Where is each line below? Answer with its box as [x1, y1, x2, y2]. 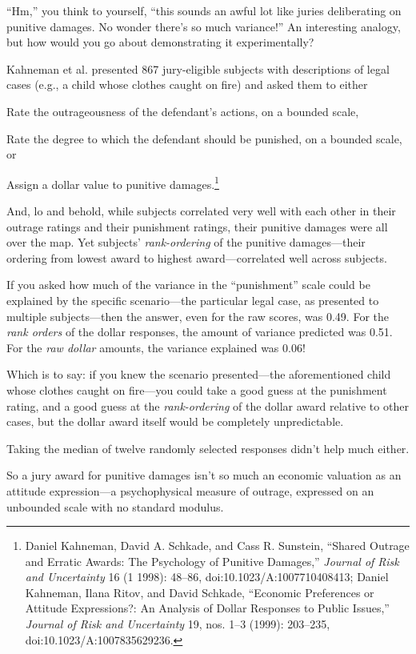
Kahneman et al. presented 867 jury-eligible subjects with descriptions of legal [6, 60, 390, 77]
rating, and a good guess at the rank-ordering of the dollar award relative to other [6, 397, 409, 414]
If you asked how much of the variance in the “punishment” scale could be [6, 276, 370, 293]
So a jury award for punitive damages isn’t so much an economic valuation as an [6, 467, 402, 483]
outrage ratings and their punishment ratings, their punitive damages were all [6, 218, 388, 235]
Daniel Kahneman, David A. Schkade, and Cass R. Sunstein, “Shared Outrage [25, 537, 410, 554]
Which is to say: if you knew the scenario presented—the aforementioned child [6, 366, 391, 383]
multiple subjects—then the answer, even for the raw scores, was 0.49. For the [6, 307, 389, 324]
